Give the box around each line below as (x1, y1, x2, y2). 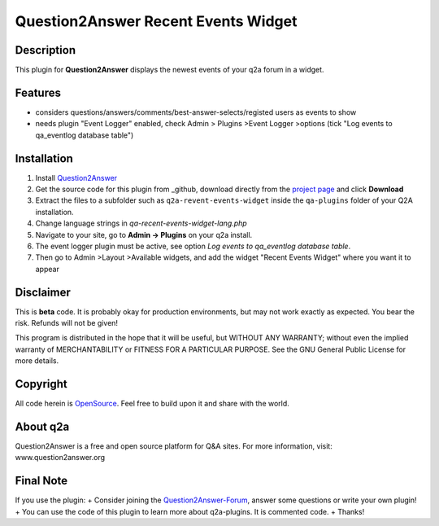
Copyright (15, 377, 68, 391)
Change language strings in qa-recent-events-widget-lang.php (35, 218, 247, 228)
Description (15, 43, 76, 57)
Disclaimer (15, 285, 71, 299)
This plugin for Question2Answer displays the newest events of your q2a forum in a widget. (15, 65, 324, 75)
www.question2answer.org (15, 453, 106, 462)
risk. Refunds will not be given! (15, 318, 118, 328)
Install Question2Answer (35, 173, 118, 182)
